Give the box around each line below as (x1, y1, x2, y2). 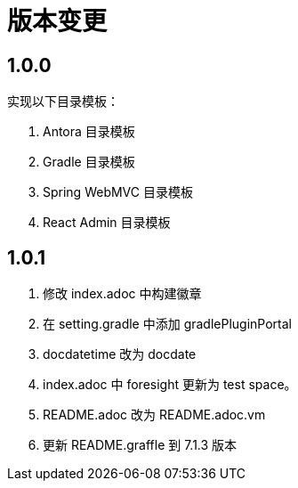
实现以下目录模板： (7, 94, 119, 110)
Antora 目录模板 (43, 124, 135, 140)
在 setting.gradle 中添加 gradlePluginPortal (43, 316, 292, 332)
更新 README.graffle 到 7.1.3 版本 (43, 437, 238, 453)
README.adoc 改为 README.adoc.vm (43, 407, 266, 423)
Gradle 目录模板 (43, 154, 135, 170)
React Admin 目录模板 (43, 215, 171, 231)
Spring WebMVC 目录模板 (43, 184, 193, 200)
